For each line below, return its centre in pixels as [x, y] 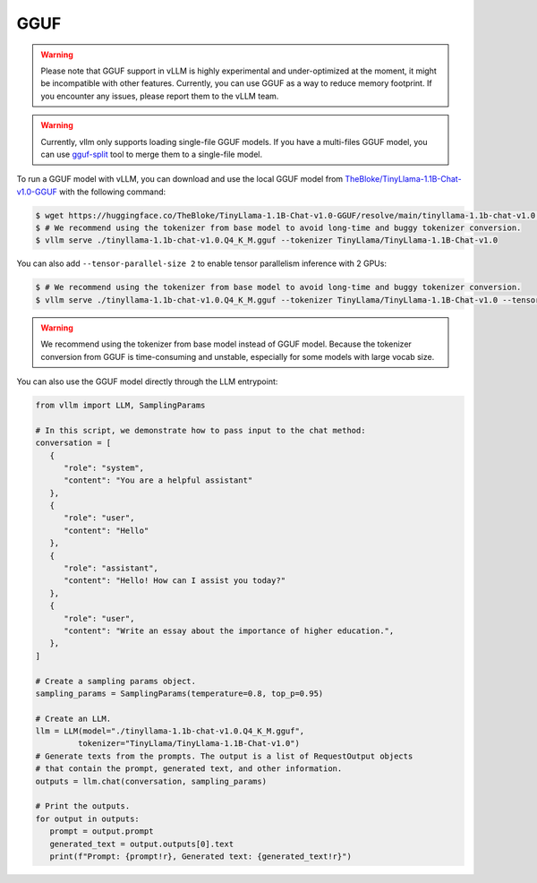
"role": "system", [104, 467]
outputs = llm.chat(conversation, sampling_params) [151, 781]
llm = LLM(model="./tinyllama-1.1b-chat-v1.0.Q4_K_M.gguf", [170, 731]
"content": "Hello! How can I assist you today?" [175, 581]
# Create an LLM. [73, 718]
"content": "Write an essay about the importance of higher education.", [229, 630]
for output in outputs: [88, 819]
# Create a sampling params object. [116, 681]
